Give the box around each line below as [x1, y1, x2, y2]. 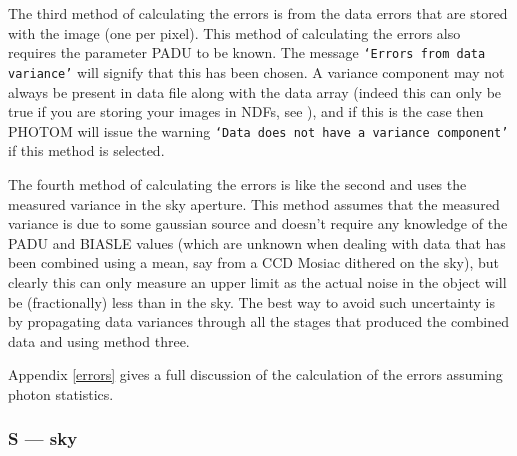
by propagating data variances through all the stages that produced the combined [8, 311, 509, 332]
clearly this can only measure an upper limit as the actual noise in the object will [8, 271, 507, 292]
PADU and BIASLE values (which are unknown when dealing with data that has [8, 232, 506, 253]
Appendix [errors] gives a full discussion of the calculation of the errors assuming [8, 364, 503, 385]
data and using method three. [8, 330, 190, 351]
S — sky [8, 426, 78, 451]
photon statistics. [8, 383, 114, 404]
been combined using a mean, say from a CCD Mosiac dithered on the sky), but [8, 252, 499, 273]
